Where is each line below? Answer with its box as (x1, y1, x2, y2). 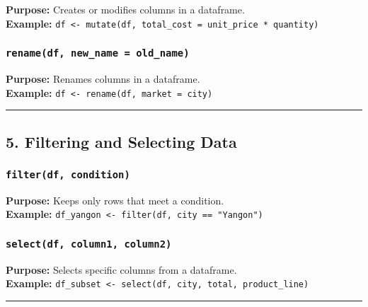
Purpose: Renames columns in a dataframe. (6, 71, 200, 86)
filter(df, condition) (6, 168, 130, 180)
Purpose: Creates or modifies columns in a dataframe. (6, 2, 245, 16)
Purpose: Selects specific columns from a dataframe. (6, 262, 237, 277)
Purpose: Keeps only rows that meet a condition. (6, 192, 224, 207)
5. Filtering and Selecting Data (6, 130, 237, 152)
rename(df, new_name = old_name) (6, 47, 190, 59)
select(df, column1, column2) (6, 238, 172, 250)
